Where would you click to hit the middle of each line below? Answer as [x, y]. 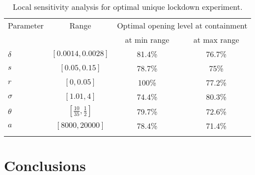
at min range [147, 40]
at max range [216, 40]
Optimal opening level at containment [182, 25]
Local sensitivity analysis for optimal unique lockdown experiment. [128, 7]
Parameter [26, 25]
